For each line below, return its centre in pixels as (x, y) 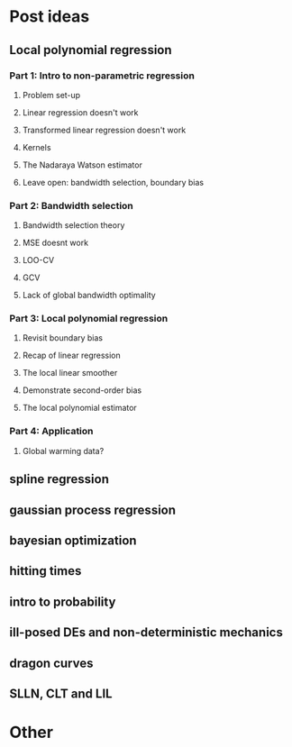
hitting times (46, 571)
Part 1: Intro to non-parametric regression (102, 76)
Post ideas (50, 17)
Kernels (36, 147)
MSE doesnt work (55, 243)
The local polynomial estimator (79, 408)
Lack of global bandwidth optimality (89, 296)
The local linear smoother (70, 373)
